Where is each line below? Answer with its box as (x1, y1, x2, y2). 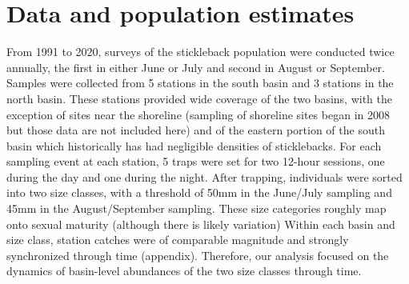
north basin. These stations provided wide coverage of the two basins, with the (6, 90, 393, 106)
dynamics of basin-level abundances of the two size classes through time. (6, 262, 362, 279)
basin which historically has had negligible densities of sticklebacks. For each (6, 137, 382, 154)
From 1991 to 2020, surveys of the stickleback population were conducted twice (6, 43, 395, 60)
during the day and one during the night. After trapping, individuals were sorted (6, 168, 403, 185)
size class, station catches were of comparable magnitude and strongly (6, 231, 349, 248)
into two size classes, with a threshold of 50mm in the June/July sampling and (6, 184, 392, 201)
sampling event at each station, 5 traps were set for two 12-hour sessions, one (6, 153, 385, 170)
